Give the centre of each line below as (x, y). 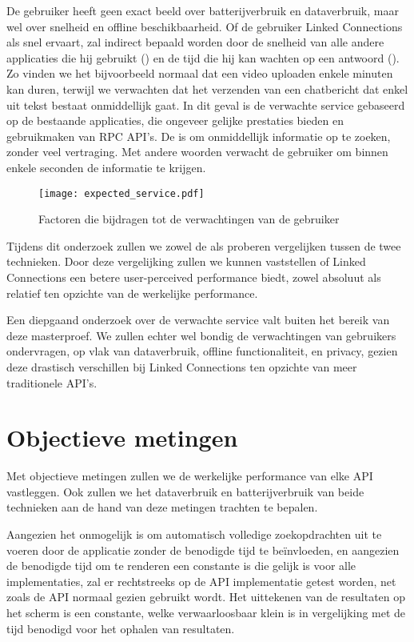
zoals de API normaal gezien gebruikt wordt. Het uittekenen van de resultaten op (206, 597)
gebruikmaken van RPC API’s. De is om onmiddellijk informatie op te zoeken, (199, 136)
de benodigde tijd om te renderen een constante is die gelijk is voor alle (181, 566)
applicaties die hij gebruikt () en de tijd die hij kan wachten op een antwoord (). (203, 57)
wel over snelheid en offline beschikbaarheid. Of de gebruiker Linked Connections (205, 26)
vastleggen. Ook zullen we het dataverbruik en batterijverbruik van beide (185, 491)
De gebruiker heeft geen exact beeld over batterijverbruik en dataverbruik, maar (203, 10)
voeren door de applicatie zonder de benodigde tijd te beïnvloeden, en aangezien (203, 550)
